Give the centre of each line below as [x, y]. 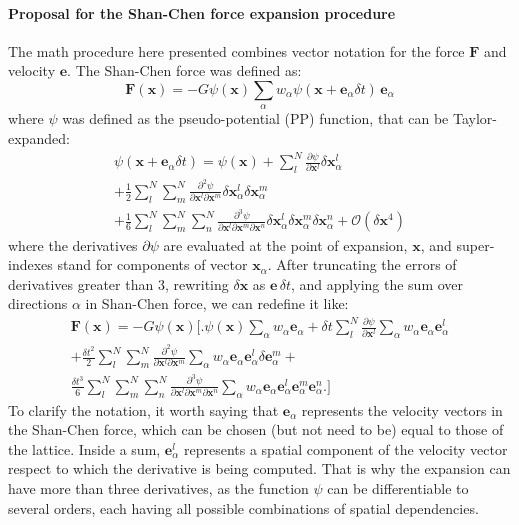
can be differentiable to [398, 487]
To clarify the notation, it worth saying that [143, 409]
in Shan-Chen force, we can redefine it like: [217, 303]
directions [38, 303]
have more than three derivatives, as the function [158, 487]
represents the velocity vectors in [402, 409]
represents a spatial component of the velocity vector [345, 448]
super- [475, 244]
